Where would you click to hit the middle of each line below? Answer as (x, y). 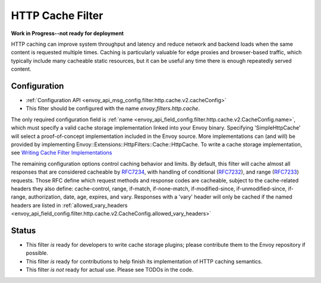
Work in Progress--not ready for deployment (67, 33)
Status (23, 230)
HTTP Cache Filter (57, 15)
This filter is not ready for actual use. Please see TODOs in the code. (110, 270)
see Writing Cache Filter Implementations (62, 153)
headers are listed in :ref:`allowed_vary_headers (69, 205)
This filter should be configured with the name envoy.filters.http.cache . (113, 109)
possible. (37, 253)
